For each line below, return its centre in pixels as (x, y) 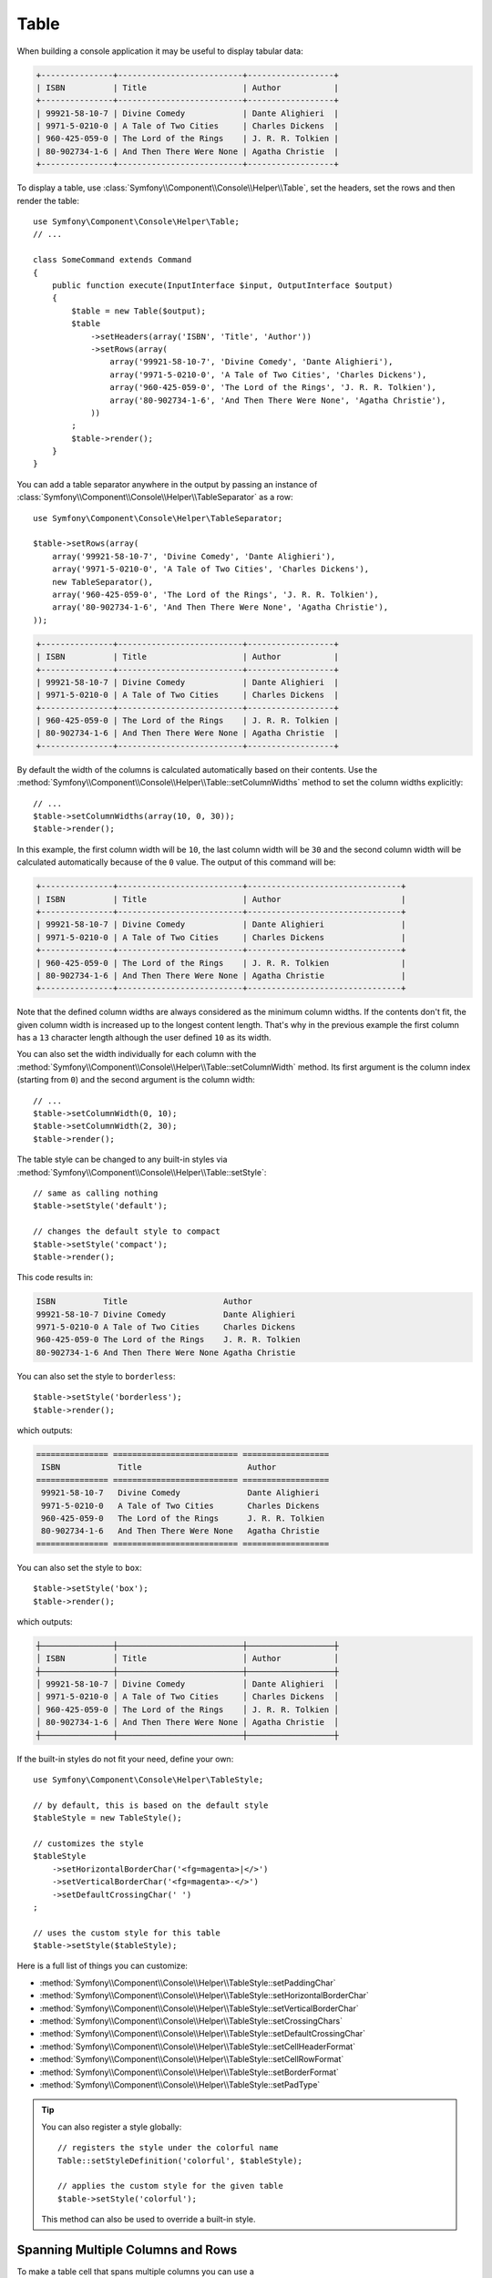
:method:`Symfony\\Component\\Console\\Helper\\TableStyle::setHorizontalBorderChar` (204, 1996)
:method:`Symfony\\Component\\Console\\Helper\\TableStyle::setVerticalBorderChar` (199, 2008)
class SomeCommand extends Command (113, 260)
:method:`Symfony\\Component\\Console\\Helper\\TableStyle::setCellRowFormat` (192, 2059)
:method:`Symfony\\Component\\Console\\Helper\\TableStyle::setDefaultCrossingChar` (203, 2034)
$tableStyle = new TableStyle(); (108, 1818)
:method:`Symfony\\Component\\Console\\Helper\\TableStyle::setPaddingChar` (188, 1983)
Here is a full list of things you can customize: (102, 1966)
